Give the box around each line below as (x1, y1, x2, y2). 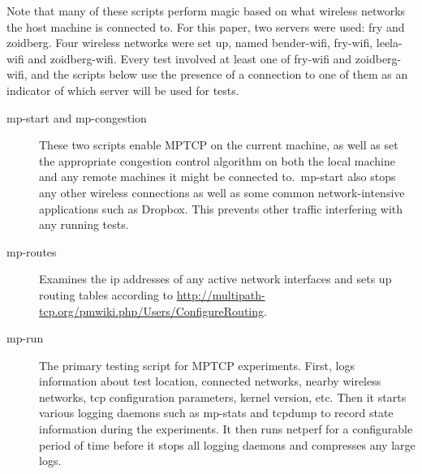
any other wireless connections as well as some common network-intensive (39, 183, 405, 200)
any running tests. (39, 216, 129, 233)
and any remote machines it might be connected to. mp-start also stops (39, 168, 396, 185)
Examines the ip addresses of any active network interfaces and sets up (39, 270, 392, 287)
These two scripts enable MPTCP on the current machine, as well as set (39, 136, 398, 153)
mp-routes (6, 243, 57, 260)
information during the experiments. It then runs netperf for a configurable (39, 420, 413, 437)
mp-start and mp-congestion (6, 109, 147, 126)
